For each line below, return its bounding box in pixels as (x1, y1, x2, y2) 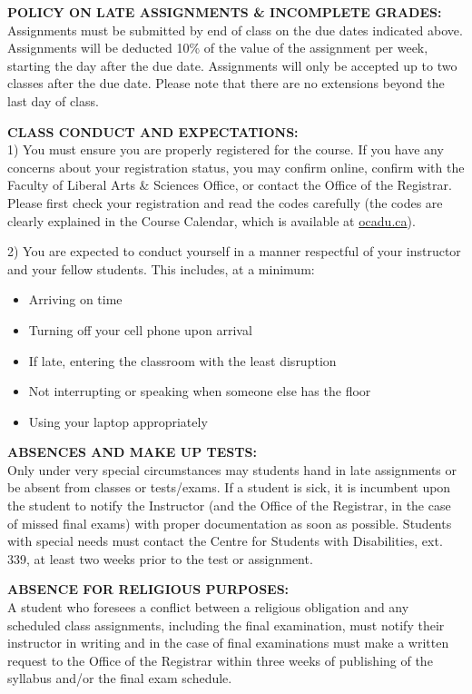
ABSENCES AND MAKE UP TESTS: (7, 442, 257, 461)
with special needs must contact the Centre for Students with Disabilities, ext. (7, 531, 443, 550)
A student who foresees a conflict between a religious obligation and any (7, 598, 409, 617)
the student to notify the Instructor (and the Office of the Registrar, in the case (7, 496, 451, 515)
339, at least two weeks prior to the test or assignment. (7, 549, 313, 568)
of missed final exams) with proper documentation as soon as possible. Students (7, 513, 452, 532)
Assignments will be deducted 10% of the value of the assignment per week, (7, 38, 428, 57)
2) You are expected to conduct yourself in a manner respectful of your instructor (7, 242, 461, 261)
